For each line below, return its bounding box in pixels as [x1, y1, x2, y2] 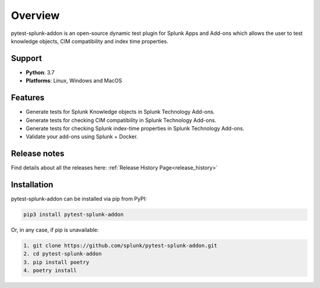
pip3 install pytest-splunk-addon [23, 211, 124, 218]
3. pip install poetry [23, 258, 89, 265]
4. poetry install [23, 267, 77, 274]
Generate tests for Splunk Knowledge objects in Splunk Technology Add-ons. [25, 108, 215, 116]
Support [11, 53, 42, 63]
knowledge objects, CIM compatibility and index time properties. [11, 37, 169, 44]
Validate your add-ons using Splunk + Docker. [25, 133, 139, 140]
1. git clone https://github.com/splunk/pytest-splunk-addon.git [23, 242, 217, 249]
